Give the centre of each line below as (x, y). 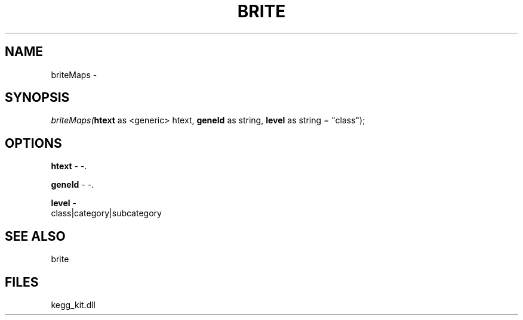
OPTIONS (33, 143)
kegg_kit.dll (73, 305)
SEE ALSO (35, 236)
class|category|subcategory (106, 213)
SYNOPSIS (37, 98)
